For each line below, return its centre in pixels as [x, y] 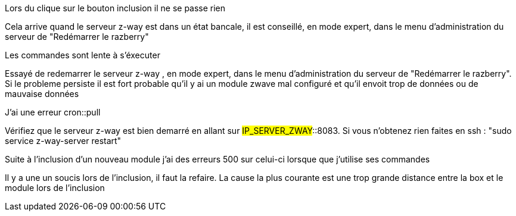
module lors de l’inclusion [55, 188]
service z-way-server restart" [63, 141]
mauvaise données [42, 94]
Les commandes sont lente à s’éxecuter [83, 55]
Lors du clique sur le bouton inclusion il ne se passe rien [115, 8]
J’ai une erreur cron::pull [53, 112]
